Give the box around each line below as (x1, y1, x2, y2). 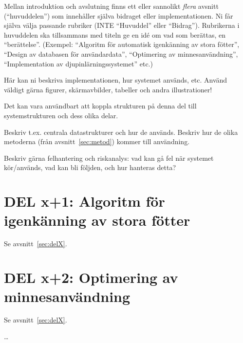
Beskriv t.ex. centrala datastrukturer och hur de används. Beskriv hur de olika (4, 127, 238, 137)
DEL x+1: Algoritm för (4, 191, 165, 211)
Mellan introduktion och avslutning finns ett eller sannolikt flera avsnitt (4, 1, 219, 11)
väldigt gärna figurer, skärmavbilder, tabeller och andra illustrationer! (4, 84, 212, 94)
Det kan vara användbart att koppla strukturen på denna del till (4, 101, 197, 111)
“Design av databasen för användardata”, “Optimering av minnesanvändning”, (4, 48, 238, 59)
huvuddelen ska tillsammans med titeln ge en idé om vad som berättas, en (4, 29, 225, 40)
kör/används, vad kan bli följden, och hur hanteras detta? (4, 162, 176, 172)
